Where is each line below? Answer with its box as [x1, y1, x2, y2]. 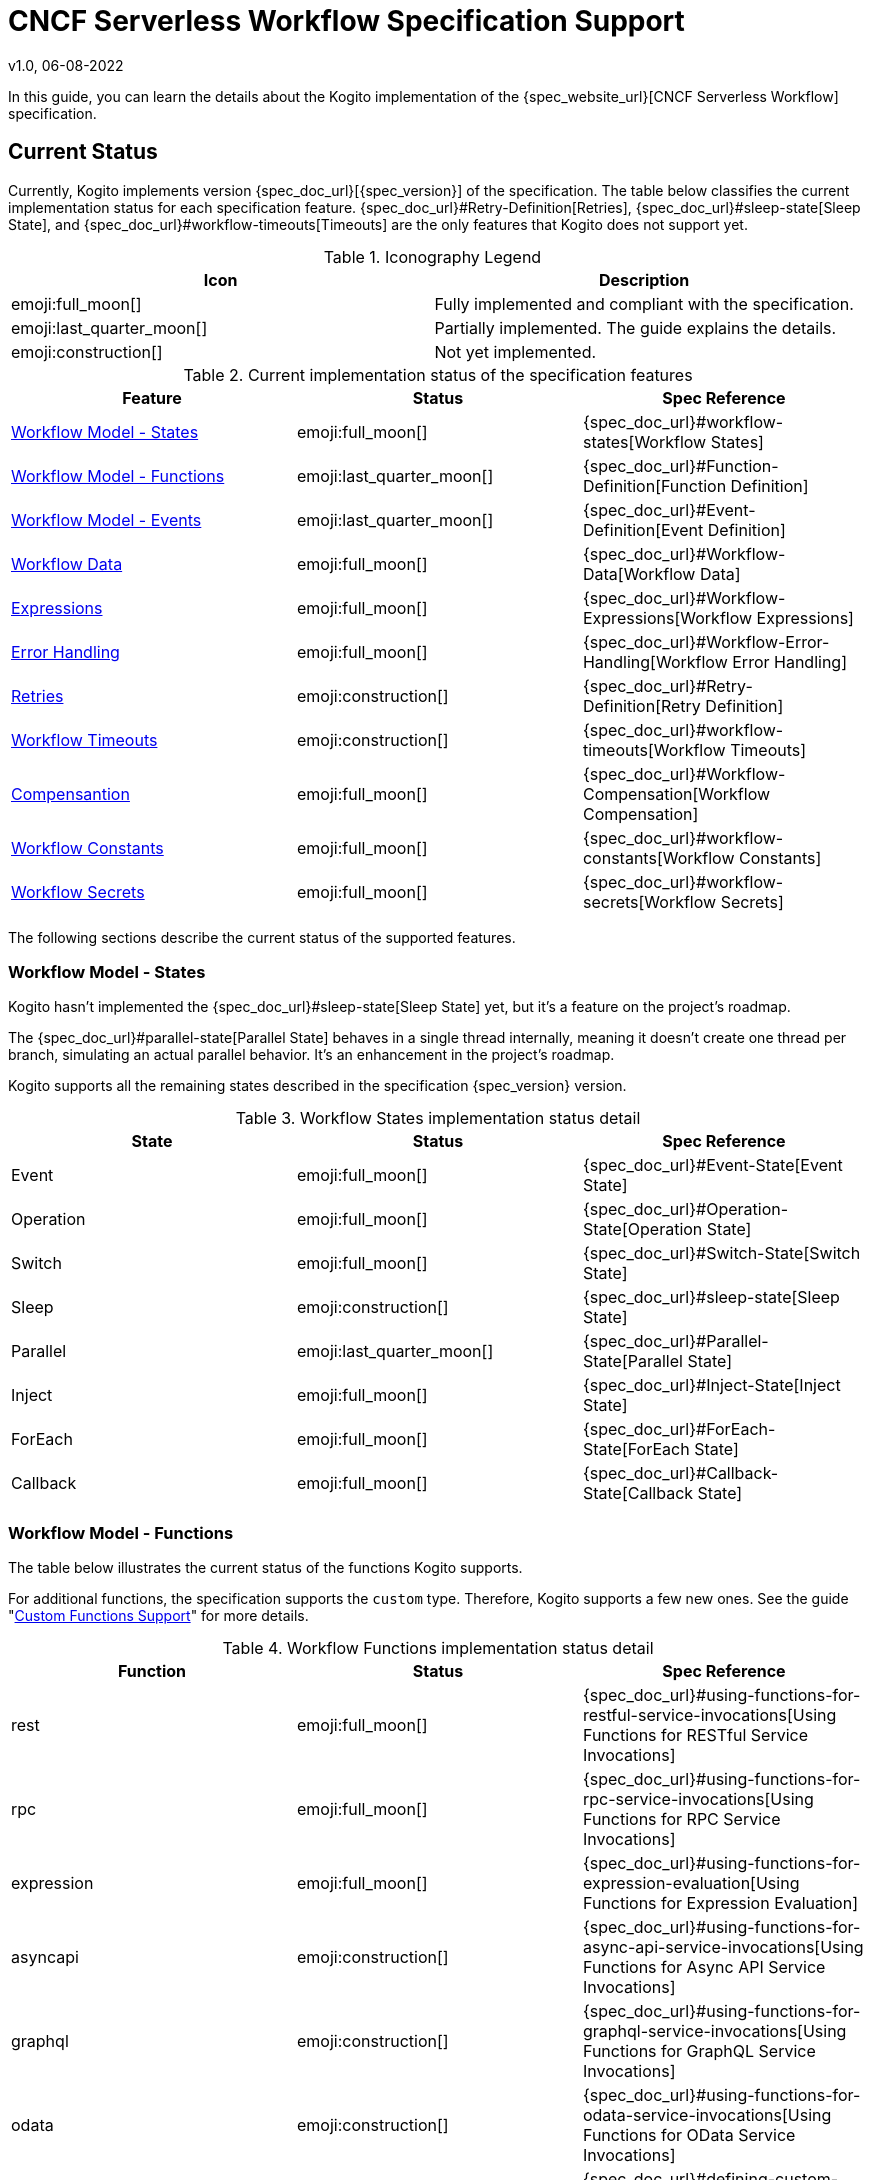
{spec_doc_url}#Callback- [582, 1463, 779, 1484]
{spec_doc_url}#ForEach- [582, 1419, 776, 1440]
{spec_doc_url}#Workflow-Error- [582, 631, 830, 652]
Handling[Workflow [582, 651, 728, 672]
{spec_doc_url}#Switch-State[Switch [582, 1243, 861, 1264]
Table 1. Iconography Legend [323, 246, 542, 267]
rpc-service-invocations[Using [582, 1789, 814, 1810]
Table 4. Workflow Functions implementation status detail [222, 1638, 654, 1659]
